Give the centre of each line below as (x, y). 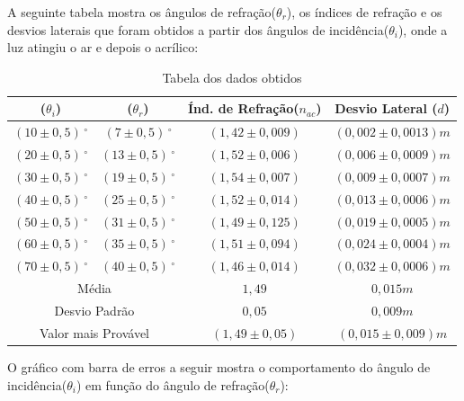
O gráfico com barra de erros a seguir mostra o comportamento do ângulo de (219, 366)
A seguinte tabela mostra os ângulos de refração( (142, 12)
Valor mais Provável (94, 332)
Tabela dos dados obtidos (232, 77)
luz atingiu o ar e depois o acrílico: (103, 47)
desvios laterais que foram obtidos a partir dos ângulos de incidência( (198, 29)
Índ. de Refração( (243, 108)
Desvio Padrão (94, 310)
